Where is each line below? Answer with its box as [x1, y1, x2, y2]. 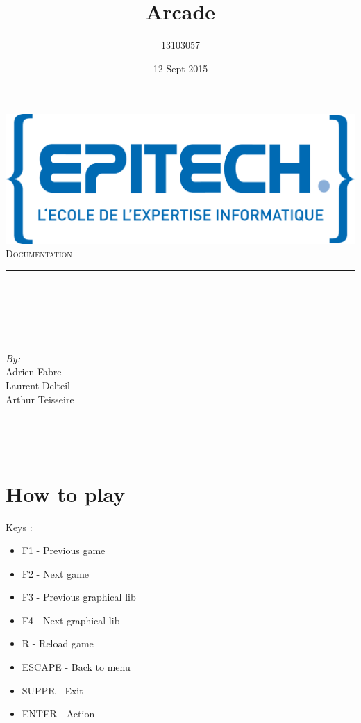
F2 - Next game [22, 566, 90, 580]
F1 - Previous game [22, 543, 106, 558]
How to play [6, 479, 126, 507]
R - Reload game [22, 636, 94, 651]
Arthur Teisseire [6, 391, 74, 406]
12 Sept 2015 [153, 60, 208, 75]
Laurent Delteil [6, 378, 70, 392]
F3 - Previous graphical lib [22, 590, 136, 604]
